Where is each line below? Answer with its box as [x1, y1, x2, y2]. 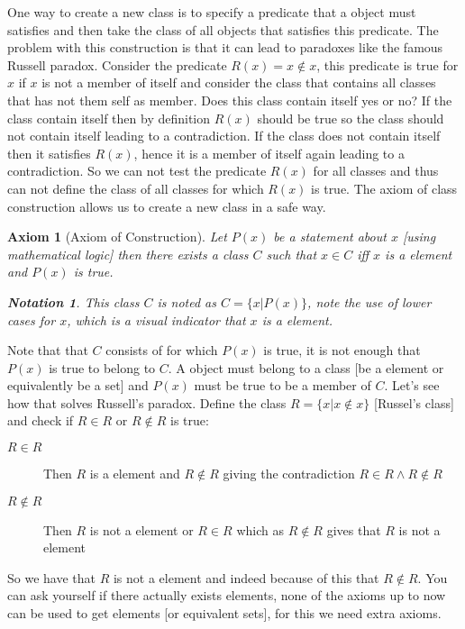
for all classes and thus [313, 161, 439, 180]
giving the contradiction [223, 464, 355, 483]
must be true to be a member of [194, 376, 371, 395]
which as [236, 520, 284, 539]
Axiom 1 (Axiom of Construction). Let [7, 227, 227, 246]
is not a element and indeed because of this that [113, 568, 379, 587]
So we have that [7, 568, 96, 587]
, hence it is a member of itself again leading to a [133, 143, 405, 162]
